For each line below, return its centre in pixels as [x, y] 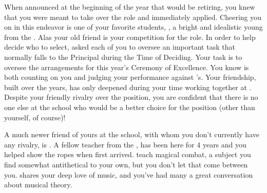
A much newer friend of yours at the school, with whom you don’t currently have [132, 134]
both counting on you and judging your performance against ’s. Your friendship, [130, 77]
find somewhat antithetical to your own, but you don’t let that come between [126, 164]
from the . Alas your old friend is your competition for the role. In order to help [130, 37]
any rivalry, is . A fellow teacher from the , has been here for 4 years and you [125, 144]
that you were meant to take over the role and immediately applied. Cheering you [133, 17]
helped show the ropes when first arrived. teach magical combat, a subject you [128, 154]
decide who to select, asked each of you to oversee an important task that [120, 47]
